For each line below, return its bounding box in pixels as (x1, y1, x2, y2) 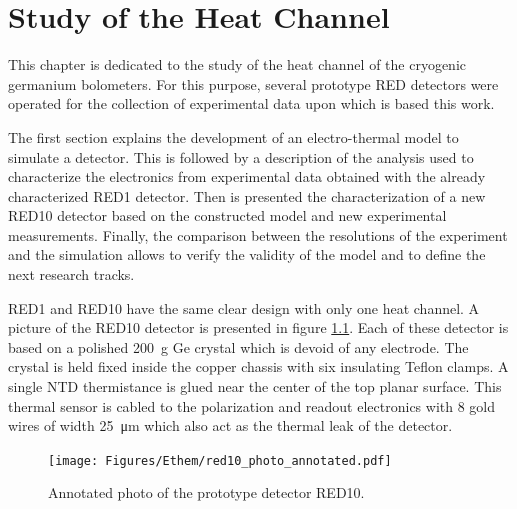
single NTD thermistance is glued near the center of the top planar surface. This (8, 376, 502, 397)
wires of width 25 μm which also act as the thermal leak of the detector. (8, 415, 453, 436)
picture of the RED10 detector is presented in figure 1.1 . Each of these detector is (8, 317, 509, 338)
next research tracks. (8, 264, 135, 285)
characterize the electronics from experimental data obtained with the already (8, 166, 486, 187)
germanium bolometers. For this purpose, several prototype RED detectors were (8, 73, 499, 94)
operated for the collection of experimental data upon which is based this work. (8, 93, 495, 114)
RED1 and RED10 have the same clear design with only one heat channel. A (8, 297, 480, 318)
